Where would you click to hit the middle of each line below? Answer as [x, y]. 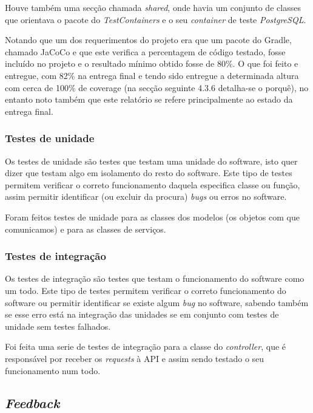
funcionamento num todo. [53, 370]
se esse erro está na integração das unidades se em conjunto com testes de [142, 314]
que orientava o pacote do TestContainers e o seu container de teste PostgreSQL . [156, 19]
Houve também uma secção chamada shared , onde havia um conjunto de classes [153, 7]
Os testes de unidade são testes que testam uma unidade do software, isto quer [151, 161]
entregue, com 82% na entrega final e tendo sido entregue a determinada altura [152, 75]
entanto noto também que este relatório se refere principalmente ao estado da [149, 99]
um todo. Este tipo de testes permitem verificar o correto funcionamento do [146, 290]
